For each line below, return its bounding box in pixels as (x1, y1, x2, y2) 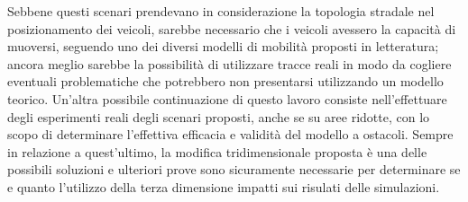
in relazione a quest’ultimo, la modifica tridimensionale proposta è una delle (7, 142, 427, 161)
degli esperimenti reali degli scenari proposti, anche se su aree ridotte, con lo (7, 107, 430, 126)
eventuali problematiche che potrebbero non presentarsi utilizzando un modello (7, 72, 444, 91)
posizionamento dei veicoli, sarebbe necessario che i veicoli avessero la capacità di (7, 19, 456, 38)
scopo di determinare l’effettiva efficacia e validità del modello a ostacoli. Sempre (7, 125, 454, 144)
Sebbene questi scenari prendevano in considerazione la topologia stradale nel (7, 2, 435, 20)
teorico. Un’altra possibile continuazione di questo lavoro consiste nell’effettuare (7, 89, 447, 108)
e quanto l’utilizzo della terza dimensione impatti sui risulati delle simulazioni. (7, 177, 440, 196)
